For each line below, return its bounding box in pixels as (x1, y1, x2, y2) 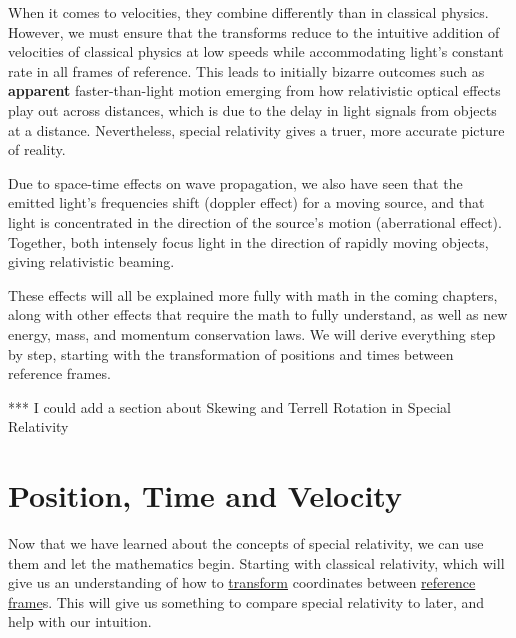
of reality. (8, 139, 66, 160)
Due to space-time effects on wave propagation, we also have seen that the (8, 172, 463, 193)
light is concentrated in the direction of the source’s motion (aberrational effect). (8, 211, 502, 232)
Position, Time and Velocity (8, 475, 402, 516)
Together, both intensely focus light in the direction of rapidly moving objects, (8, 231, 489, 252)
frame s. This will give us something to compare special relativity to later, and (8, 591, 485, 612)
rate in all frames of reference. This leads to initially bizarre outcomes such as (8, 60, 485, 81)
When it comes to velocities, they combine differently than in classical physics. (8, 2, 489, 22)
